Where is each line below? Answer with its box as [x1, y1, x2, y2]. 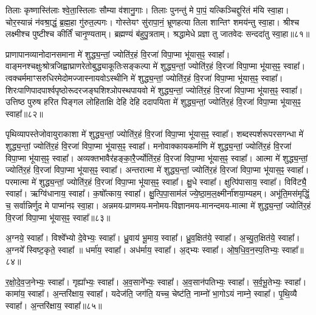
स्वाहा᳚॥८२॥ [5, 107, 43, 120]
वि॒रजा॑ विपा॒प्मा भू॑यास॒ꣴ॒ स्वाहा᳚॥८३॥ [5, 211, 111, 223]
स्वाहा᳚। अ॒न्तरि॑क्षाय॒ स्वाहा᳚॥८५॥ [5, 299, 102, 312]
